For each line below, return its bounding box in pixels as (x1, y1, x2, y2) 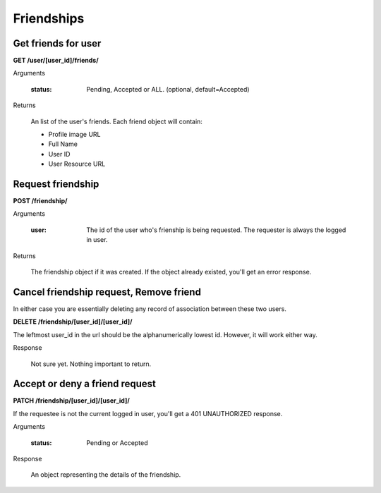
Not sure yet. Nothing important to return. (30, 360, 152, 368)
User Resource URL (48, 159, 106, 169)
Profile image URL (48, 130, 101, 139)
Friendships (13, 11, 85, 26)
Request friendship (13, 178, 99, 190)
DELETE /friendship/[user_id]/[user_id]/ (13, 317, 133, 326)
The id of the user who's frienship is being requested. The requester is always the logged (86, 226, 346, 234)
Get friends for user (13, 37, 102, 49)
